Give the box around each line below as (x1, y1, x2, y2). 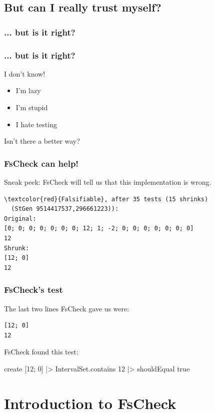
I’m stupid (15, 102, 48, 113)
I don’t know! (4, 68, 45, 79)
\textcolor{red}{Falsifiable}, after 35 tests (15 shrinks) (4, 195, 208, 203)
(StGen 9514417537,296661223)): (11, 205, 119, 213)
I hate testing (15, 119, 57, 129)
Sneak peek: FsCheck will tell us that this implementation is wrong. (4, 177, 211, 187)
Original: (4, 215, 36, 222)
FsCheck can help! (4, 157, 79, 169)
